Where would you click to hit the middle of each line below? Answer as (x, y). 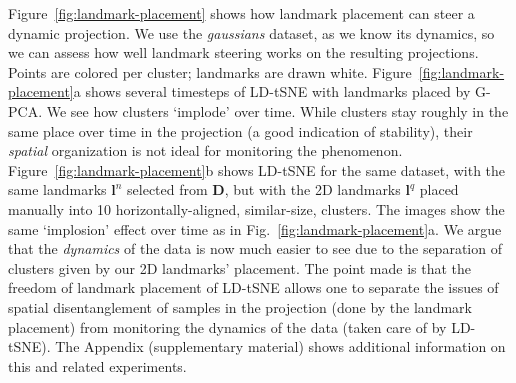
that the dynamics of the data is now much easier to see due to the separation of (255, 248)
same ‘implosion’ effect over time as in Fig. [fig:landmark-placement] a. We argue (255, 228)
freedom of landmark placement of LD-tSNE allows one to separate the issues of (253, 287)
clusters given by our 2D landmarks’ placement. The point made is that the (239, 267)
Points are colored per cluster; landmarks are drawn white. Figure (210, 71)
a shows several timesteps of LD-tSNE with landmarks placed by (272, 91)
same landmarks (57, 189)
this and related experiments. (97, 365)
